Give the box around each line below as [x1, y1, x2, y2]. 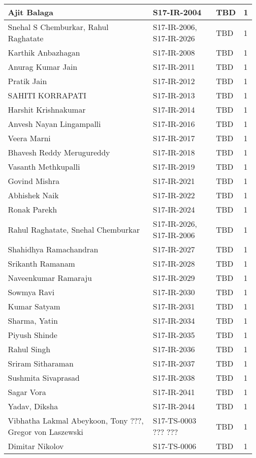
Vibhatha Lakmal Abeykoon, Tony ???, [8, 415, 144, 426]
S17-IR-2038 [153, 372, 195, 383]
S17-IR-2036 [153, 343, 195, 355]
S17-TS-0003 [153, 415, 196, 426]
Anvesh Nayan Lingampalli [8, 118, 101, 129]
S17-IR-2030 [153, 286, 195, 298]
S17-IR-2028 [153, 258, 195, 269]
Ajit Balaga [8, 6, 54, 18]
